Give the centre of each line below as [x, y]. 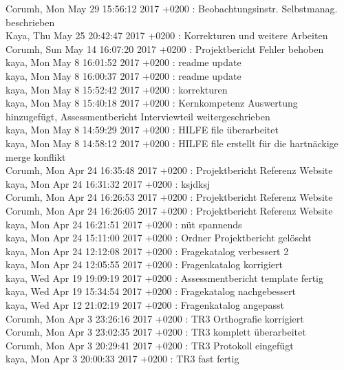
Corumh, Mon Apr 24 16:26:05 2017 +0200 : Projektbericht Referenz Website [169, 210]
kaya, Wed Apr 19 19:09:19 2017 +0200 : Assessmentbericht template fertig [164, 277]
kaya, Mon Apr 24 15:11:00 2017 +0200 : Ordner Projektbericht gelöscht [159, 238]
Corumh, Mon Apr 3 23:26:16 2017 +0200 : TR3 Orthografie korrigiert [155, 318]
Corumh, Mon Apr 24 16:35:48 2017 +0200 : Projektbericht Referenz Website [169, 170]
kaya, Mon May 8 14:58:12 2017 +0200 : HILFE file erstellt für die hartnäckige [172, 143]
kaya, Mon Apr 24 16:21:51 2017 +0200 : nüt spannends [124, 224]
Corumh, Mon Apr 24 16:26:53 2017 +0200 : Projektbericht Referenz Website [169, 197]
